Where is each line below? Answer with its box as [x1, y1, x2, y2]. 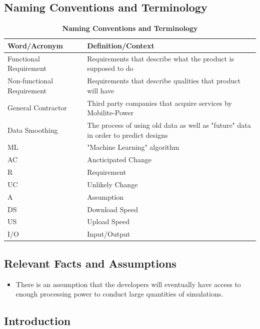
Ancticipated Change [87, 154, 151, 165]
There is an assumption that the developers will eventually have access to [15, 279, 241, 289]
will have [87, 85, 114, 95]
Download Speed [87, 204, 138, 214]
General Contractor [7, 102, 67, 113]
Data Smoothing [7, 124, 58, 135]
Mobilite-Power [87, 107, 134, 118]
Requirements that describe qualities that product [87, 75, 240, 86]
